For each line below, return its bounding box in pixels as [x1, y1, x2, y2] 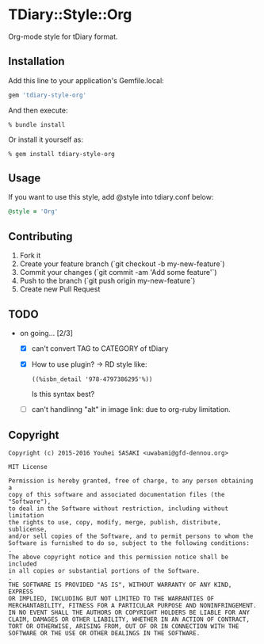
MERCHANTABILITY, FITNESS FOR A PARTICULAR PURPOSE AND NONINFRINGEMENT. [8, 601, 258, 609]
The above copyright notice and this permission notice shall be [8, 553, 228, 561]
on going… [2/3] [19, 328, 74, 337]
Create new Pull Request [19, 284, 101, 294]
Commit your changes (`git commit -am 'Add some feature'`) [19, 268, 217, 277]
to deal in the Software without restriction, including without [8, 505, 228, 513]
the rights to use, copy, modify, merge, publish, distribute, [8, 518, 222, 526]
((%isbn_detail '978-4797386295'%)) [31, 375, 153, 383]
